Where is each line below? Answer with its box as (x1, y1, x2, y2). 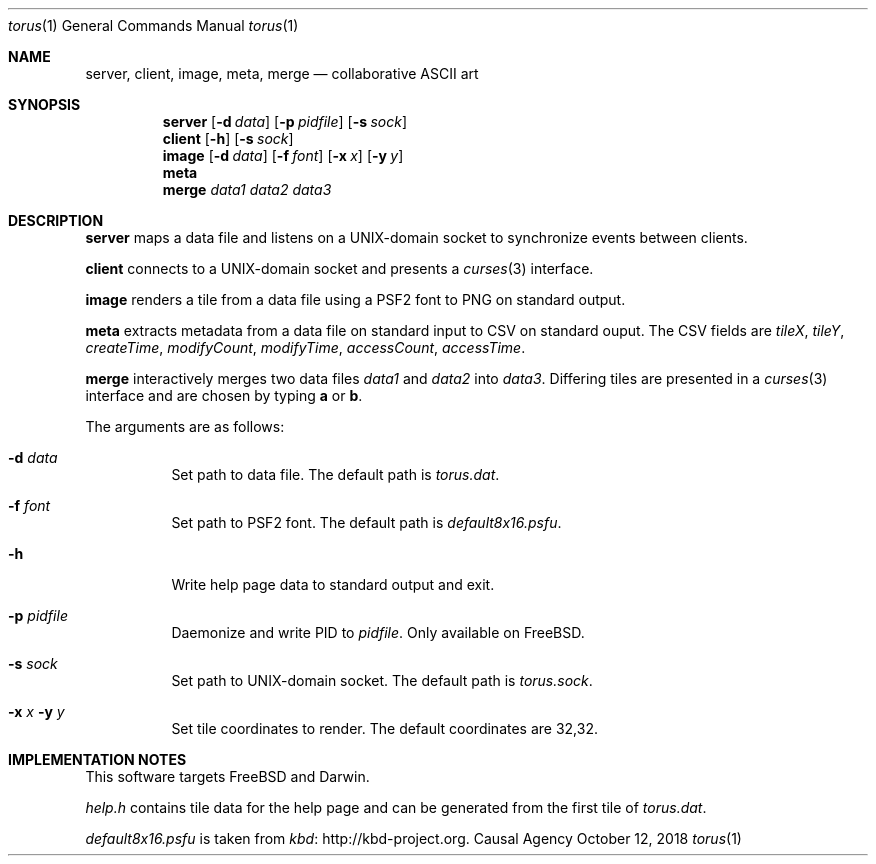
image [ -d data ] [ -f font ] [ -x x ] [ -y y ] (162, 147, 404, 164)
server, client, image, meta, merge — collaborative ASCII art (85, 65, 479, 82)
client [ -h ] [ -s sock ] (162, 130, 294, 147)
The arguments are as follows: (85, 418, 285, 435)
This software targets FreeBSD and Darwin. (85, 768, 370, 785)
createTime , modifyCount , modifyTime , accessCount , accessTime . (85, 339, 526, 356)
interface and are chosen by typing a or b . (85, 387, 363, 404)
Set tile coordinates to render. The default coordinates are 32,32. (171, 720, 598, 737)
